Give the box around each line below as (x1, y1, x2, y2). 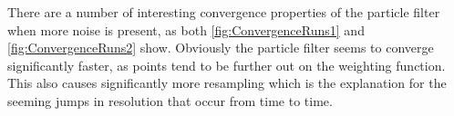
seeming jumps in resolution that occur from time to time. (7, 91, 333, 110)
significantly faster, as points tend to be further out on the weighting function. (7, 55, 446, 74)
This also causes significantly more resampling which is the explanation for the (7, 73, 447, 92)
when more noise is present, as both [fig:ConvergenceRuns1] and (7, 20, 365, 39)
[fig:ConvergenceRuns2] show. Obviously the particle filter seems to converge (7, 38, 434, 57)
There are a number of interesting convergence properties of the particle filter (7, 3, 440, 21)
